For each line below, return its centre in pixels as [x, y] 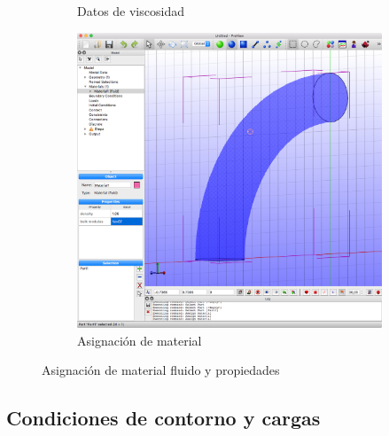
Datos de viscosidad [131, 11]
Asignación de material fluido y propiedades [161, 370]
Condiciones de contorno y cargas [163, 418]
